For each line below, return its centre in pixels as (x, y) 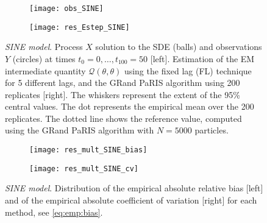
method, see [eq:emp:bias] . (54, 212)
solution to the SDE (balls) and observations (179, 47)
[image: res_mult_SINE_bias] (88, 150)
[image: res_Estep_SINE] (80, 27)
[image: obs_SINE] (66, 9)
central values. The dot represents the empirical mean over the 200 (130, 106)
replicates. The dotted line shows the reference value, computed (123, 118)
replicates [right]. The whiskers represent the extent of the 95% (123, 94)
